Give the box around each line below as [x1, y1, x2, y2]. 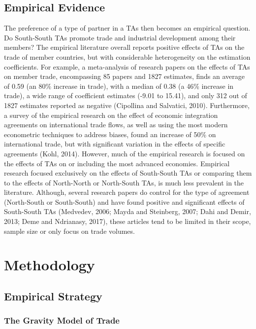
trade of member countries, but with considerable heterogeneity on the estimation [4, 51, 251, 62]
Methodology [4, 255, 95, 275]
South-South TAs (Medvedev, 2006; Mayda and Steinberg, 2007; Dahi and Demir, [4, 206, 251, 217]
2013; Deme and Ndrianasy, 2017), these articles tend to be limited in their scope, [4, 216, 251, 226]
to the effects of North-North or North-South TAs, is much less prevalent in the [4, 177, 244, 187]
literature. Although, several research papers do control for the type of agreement [4, 187, 250, 197]
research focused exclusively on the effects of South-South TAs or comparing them [4, 168, 252, 178]
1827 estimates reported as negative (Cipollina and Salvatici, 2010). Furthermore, [4, 100, 250, 110]
